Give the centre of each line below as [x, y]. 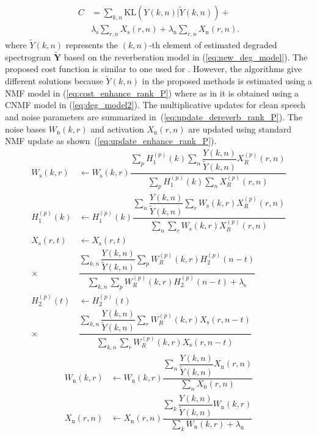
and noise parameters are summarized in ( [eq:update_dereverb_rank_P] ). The [154, 117]
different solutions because [54, 81]
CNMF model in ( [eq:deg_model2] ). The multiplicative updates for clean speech [155, 105]
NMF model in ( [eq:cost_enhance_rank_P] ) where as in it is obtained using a [152, 93]
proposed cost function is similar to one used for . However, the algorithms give [153, 69]
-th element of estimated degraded [213, 45]
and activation [117, 129]
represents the [92, 45]
